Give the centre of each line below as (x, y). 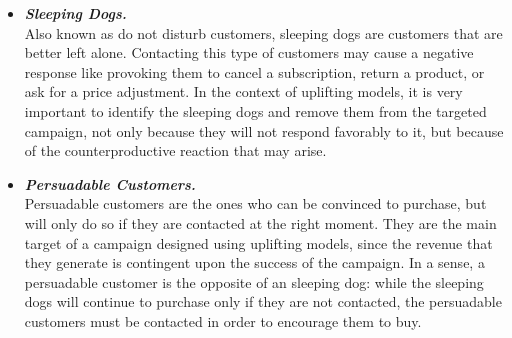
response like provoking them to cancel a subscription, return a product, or (254, 71)
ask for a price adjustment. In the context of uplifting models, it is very (243, 91)
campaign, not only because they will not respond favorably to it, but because (264, 130)
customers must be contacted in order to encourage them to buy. (223, 320)
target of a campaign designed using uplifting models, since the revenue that (258, 242)
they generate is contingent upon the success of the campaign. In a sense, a (254, 262)
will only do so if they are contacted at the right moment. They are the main (260, 222)
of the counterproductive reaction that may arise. (175, 150)
